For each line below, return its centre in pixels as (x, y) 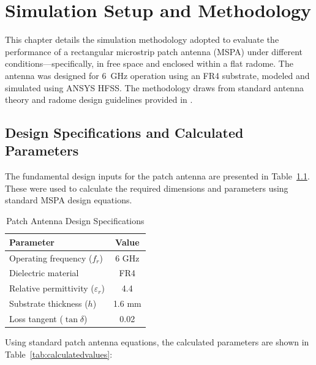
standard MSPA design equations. (69, 200)
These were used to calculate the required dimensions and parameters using (147, 188)
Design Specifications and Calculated (124, 133)
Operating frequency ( (51, 258)
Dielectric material (44, 273)
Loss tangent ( (36, 318)
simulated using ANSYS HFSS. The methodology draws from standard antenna (154, 87)
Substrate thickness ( (49, 303)
